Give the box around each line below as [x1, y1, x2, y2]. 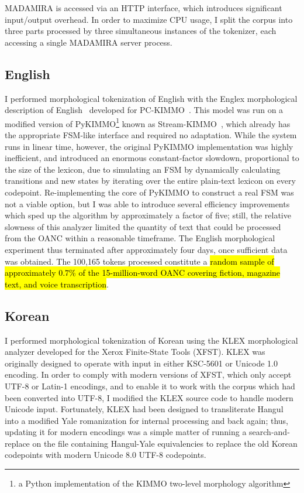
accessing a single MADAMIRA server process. [5, 36, 172, 48]
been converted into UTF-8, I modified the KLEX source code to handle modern [5, 391, 293, 403]
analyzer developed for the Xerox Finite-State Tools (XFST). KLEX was [5, 345, 265, 358]
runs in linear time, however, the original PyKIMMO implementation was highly [5, 140, 293, 152]
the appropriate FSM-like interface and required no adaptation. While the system [5, 129, 297, 141]
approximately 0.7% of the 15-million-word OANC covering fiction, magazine [5, 266, 281, 279]
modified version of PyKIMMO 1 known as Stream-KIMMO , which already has [5, 115, 291, 129]
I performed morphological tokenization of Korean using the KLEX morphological [5, 334, 298, 346]
